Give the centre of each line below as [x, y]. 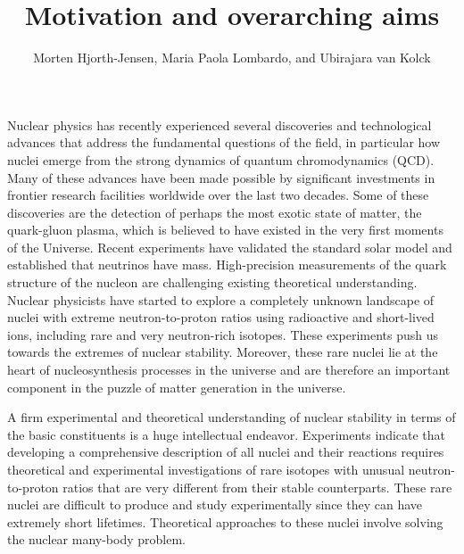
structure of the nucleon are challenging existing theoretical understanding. [212, 282]
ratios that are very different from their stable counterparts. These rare [257, 487]
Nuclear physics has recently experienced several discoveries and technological [220, 124]
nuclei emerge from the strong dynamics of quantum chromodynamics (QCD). [221, 159]
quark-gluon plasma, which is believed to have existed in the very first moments [225, 230]
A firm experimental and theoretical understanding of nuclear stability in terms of [232, 417]
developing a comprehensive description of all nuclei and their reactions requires [226, 452]
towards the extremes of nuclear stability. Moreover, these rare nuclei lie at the [223, 352]
